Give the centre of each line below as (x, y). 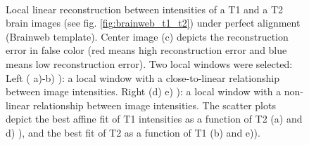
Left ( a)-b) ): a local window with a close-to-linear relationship (143, 77)
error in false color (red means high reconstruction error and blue (146, 50)
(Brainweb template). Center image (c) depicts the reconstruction (147, 36)
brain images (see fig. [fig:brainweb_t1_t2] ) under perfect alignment (153, 23)
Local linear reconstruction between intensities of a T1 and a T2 (145, 9)
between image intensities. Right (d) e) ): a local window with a (144, 91)
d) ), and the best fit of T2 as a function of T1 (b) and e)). (133, 132)
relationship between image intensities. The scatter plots (154, 105)
